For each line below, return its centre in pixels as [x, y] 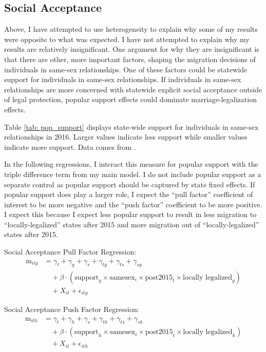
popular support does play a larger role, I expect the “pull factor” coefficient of [129, 194]
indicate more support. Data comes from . [70, 146]
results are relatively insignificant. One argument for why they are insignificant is [132, 49]
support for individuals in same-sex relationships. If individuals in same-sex [123, 79]
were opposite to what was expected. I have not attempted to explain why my [127, 39]
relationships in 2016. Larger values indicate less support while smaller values [126, 137]
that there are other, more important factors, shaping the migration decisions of [130, 59]
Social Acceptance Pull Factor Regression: [70, 252]
